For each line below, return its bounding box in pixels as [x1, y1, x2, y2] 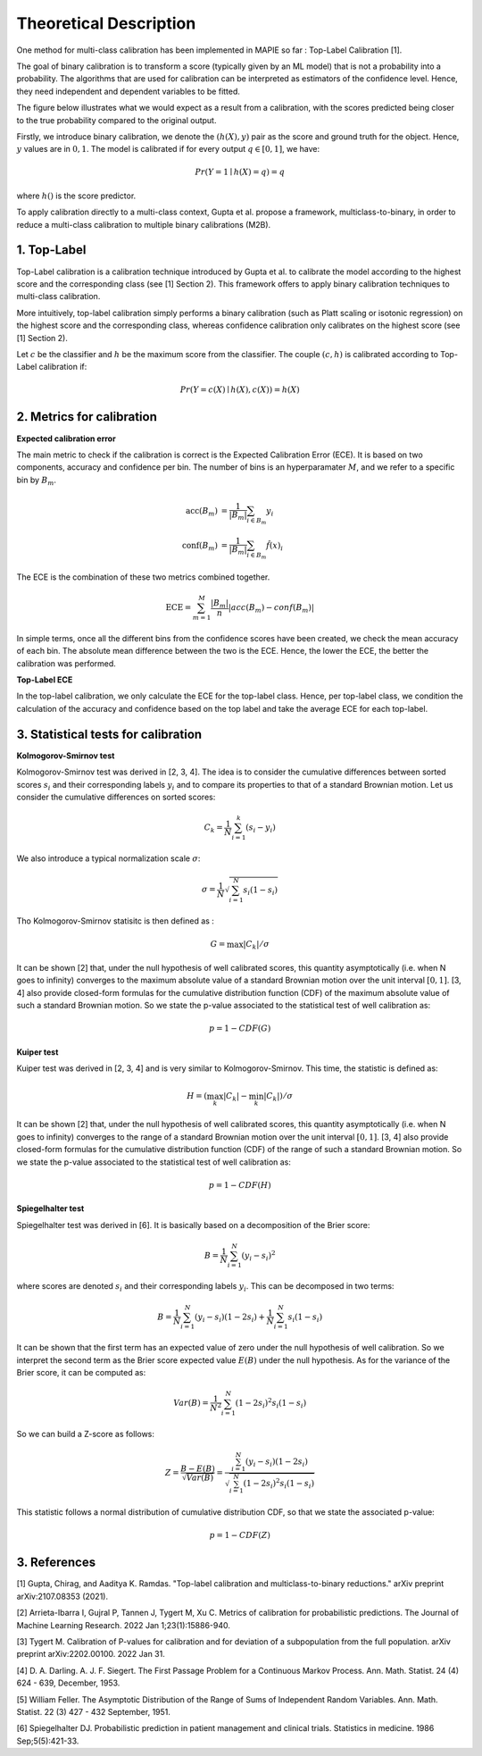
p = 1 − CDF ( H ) [208, 1180, 271, 1190]
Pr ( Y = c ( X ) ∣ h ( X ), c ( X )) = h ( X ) [179, 385, 301, 395]
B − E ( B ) [179, 1463, 216, 1474]
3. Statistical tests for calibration [16, 726, 203, 741]
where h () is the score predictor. [16, 190, 137, 201]
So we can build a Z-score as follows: [16, 1429, 155, 1440]
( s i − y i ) [245, 823, 276, 834]
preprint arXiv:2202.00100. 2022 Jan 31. [16, 1649, 165, 1660]
